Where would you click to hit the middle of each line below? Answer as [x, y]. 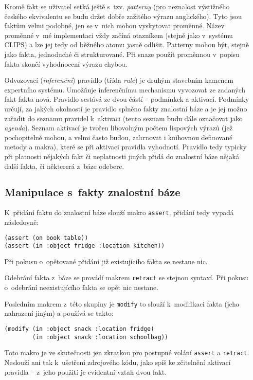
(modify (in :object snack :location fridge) [79, 329]
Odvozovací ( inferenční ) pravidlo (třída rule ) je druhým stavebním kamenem [119, 80]
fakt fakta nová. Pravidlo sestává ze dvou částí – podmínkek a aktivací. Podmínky [127, 99]
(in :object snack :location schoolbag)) [100, 337]
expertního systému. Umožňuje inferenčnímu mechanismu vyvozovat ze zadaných [125, 89]
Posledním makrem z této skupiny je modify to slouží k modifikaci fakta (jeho [122, 303]
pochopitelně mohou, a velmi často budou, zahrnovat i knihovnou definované [118, 137]
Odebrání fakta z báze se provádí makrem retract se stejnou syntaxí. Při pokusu [127, 278]
